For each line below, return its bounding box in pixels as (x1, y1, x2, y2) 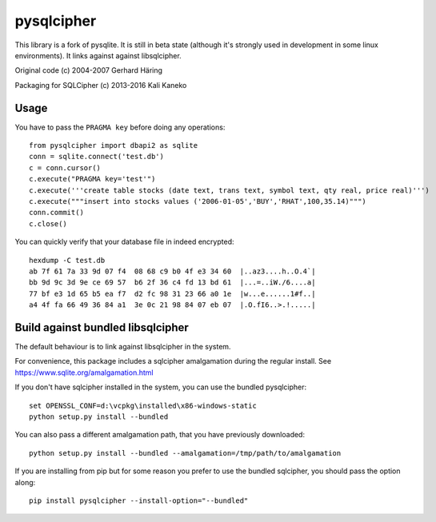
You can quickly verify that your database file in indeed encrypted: (14, 237, 234, 247)
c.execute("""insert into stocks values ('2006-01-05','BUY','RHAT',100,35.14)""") (29, 197, 367, 205)
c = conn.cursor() (29, 163, 102, 172)
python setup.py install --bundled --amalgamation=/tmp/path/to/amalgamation (29, 448, 342, 457)
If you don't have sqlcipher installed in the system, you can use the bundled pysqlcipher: (14, 382, 307, 392)
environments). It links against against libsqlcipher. (14, 50, 182, 60)
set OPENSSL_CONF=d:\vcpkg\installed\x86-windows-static (29, 400, 258, 410)
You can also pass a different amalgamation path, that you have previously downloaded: (14, 430, 306, 440)
